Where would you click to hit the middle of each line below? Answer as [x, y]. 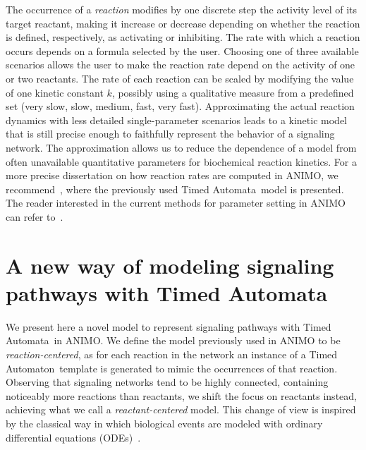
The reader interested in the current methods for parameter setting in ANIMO [176, 203]
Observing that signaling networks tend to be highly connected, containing [167, 382]
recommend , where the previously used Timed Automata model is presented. [175, 189]
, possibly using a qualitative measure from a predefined [233, 92]
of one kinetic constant [55, 92]
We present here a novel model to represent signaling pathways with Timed [169, 326]
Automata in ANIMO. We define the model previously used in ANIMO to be [173, 340]
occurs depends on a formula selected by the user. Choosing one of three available [182, 50]
